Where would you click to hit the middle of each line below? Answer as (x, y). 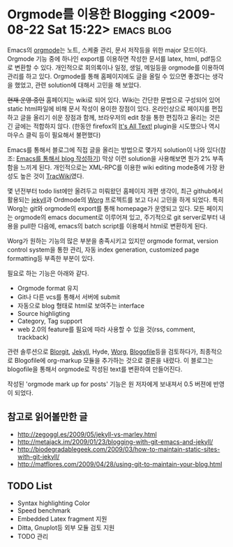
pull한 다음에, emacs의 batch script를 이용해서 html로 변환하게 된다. (114, 226)
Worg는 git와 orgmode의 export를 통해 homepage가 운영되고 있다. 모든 (106, 208)
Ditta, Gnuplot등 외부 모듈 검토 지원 (66, 527)
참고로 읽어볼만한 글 (47, 417)
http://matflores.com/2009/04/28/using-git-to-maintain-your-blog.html (120, 464)
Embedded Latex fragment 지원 (62, 518)
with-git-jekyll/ (38, 457)
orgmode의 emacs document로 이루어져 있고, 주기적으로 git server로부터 (116, 217)
